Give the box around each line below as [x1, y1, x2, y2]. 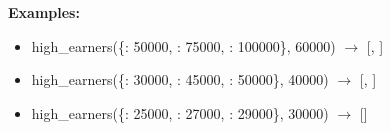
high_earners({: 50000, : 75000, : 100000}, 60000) [31, 35, 336, 56]
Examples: [8, 2, 80, 22]
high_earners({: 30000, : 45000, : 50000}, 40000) [31, 69, 329, 90]
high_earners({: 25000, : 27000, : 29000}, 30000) [31, 102, 329, 123]
